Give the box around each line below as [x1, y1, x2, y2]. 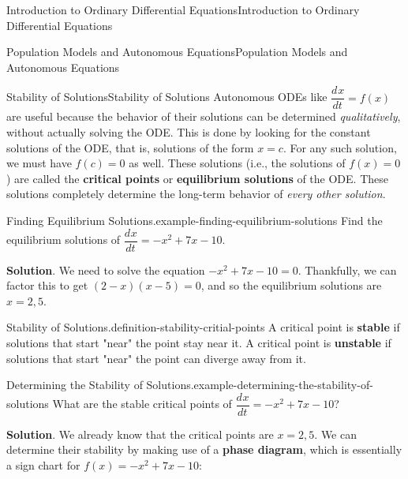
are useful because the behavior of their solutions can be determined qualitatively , [6, 108, 401, 125]
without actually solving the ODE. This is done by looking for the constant [6, 124, 371, 140]
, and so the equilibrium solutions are [200, 277, 382, 294]
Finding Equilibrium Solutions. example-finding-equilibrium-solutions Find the [6, 212, 383, 228]
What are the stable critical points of [52, 395, 232, 412]
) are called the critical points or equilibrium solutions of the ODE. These [6, 170, 388, 186]
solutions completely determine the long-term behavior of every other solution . [6, 185, 386, 202]
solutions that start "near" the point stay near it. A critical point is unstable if [6, 335, 391, 351]
